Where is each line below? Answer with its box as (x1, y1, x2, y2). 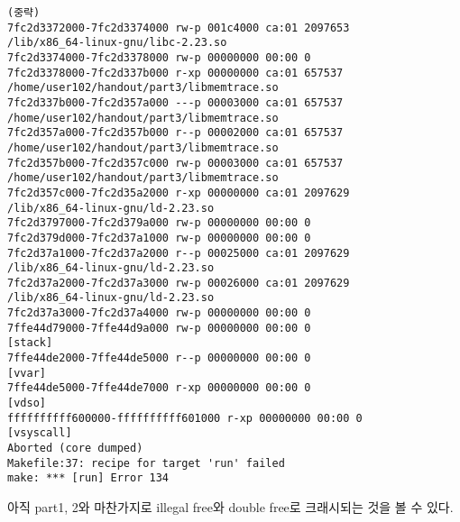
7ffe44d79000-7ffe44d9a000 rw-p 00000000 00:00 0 (7, 321, 311, 334)
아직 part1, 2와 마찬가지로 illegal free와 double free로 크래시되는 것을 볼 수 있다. (7, 498, 454, 516)
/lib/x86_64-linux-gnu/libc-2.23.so (7, 36, 227, 50)
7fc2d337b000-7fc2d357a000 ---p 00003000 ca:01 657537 (7, 96, 344, 109)
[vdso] (7, 397, 46, 410)
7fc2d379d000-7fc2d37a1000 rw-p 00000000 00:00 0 (7, 231, 311, 244)
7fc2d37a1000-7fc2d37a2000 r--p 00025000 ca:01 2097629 (7, 246, 350, 260)
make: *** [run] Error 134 (7, 472, 169, 485)
